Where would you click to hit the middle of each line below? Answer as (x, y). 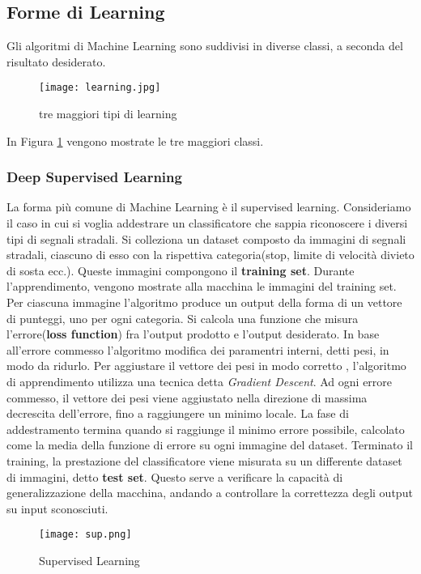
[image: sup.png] (85, 535)
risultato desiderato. (56, 61)
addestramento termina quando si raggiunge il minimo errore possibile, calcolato (206, 429)
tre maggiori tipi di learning (108, 114)
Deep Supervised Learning (94, 177)
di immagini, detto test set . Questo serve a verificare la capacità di (175, 476)
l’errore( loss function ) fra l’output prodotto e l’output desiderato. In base (193, 334)
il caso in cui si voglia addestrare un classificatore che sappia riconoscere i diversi (207, 223)
